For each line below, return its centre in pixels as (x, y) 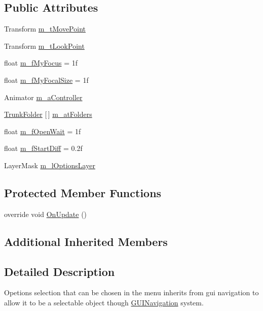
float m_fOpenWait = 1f (43, 131)
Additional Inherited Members (86, 241)
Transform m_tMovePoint (45, 29)
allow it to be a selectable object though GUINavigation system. (104, 302)
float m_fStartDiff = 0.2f (43, 148)
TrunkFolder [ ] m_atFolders (48, 114)
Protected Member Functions (83, 192)
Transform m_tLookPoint (44, 45)
